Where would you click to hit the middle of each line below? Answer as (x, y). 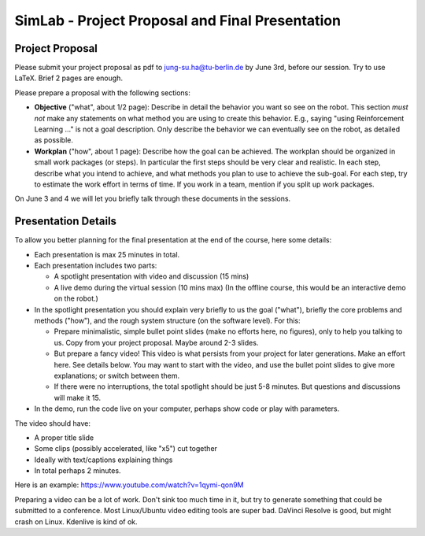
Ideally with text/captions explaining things (103, 460)
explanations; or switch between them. (117, 375)
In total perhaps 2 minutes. (78, 471)
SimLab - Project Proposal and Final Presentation (178, 20)
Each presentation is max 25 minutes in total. (107, 254)
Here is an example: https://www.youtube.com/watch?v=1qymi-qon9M (129, 485)
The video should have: (52, 423)
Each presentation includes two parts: (96, 266)
